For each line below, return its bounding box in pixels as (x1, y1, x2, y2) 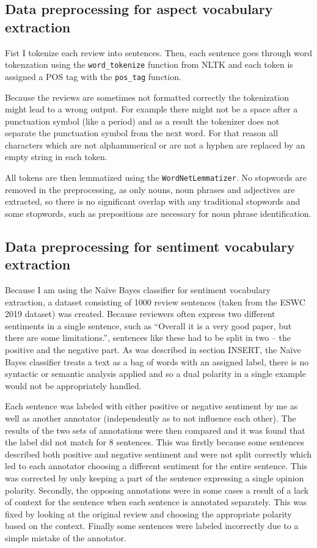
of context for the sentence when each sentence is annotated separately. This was (5, 495, 307, 508)
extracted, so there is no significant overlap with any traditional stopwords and (5, 195, 301, 208)
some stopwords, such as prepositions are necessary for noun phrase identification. (5, 206, 312, 219)
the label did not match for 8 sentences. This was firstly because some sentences (5, 436, 304, 448)
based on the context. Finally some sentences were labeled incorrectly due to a (5, 519, 299, 532)
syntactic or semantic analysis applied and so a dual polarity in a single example (5, 367, 306, 380)
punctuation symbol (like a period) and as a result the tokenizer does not (5, 114, 280, 127)
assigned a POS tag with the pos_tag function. (5, 70, 181, 82)
